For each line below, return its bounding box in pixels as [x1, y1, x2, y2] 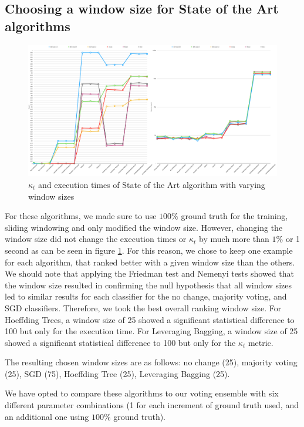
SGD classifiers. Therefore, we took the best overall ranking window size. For [5, 301, 282, 314]
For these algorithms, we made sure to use [5, 210, 157, 222]
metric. [248, 336, 273, 348]
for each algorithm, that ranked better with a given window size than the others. [5, 255, 295, 268]
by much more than [199, 233, 269, 245]
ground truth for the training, [181, 210, 288, 222]
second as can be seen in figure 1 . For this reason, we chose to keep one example [5, 244, 293, 256]
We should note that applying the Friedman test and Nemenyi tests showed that [5, 267, 294, 280]
